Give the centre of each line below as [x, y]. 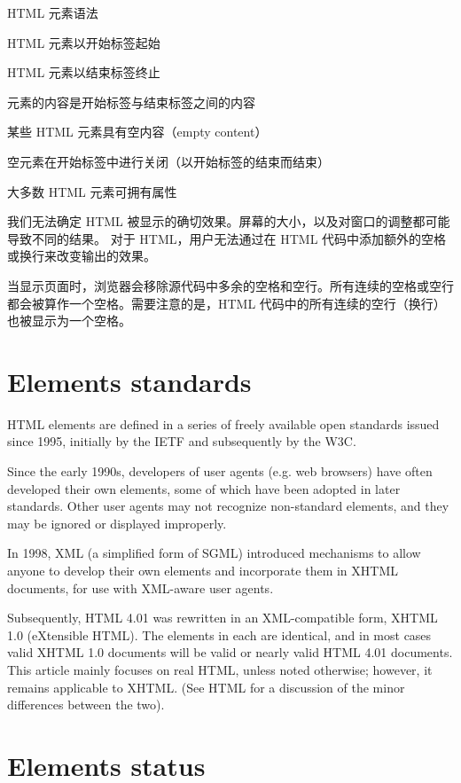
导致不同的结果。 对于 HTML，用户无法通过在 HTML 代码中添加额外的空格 [227, 238]
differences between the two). [86, 705]
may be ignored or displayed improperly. [117, 523]
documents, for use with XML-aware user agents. [141, 587]
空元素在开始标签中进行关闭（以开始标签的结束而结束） [168, 161]
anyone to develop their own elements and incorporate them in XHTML [203, 570]
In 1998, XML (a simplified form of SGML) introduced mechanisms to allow [214, 553]
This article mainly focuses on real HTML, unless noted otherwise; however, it [220, 669]
